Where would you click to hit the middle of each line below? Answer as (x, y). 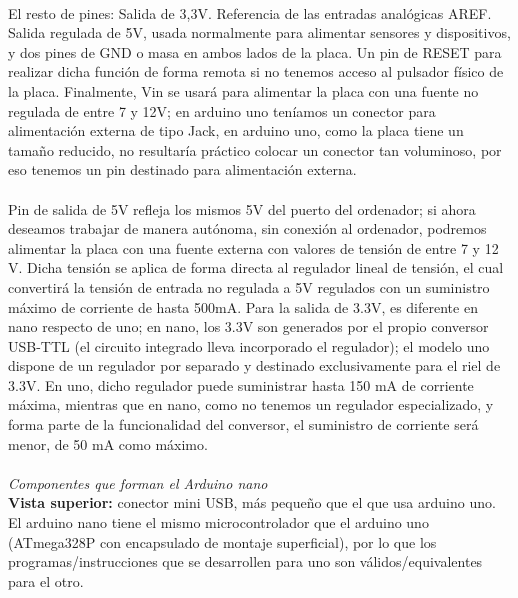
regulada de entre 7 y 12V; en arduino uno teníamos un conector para (222, 110)
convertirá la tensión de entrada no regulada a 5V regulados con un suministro (249, 286)
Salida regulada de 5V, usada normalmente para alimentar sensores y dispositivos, (259, 32)
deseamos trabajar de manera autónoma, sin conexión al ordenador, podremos (247, 228)
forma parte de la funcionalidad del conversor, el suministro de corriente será (243, 424)
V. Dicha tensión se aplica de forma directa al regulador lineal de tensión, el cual (256, 267)
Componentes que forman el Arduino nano (138, 482)
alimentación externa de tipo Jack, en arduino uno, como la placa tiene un (236, 130)
